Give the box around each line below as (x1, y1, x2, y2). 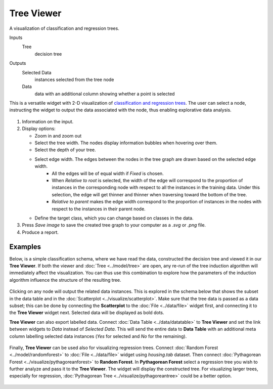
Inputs (9, 34, 23, 40)
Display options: (22, 125, 56, 132)
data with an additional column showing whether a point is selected (34, 91, 175, 97)
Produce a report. (22, 229, 59, 235)
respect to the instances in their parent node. (52, 205, 146, 212)
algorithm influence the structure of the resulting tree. (9, 277, 121, 283)
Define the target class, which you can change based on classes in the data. (34, 215, 194, 221)
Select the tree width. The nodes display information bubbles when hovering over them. (34, 140, 217, 146)
